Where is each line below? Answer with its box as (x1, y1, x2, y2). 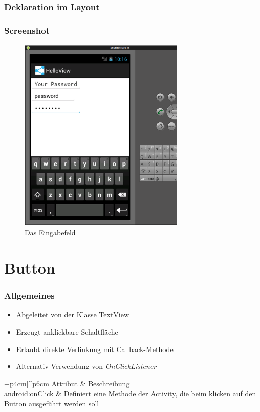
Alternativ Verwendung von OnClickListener (16, 361, 157, 372)
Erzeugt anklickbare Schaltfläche (16, 326, 118, 337)
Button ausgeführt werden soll (4, 398, 99, 409)
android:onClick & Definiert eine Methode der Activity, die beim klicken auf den (4, 388, 256, 399)
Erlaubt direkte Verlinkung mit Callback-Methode (16, 343, 174, 354)
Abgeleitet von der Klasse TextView (16, 309, 129, 320)
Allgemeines (4, 289, 55, 302)
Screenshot (4, 24, 50, 36)
